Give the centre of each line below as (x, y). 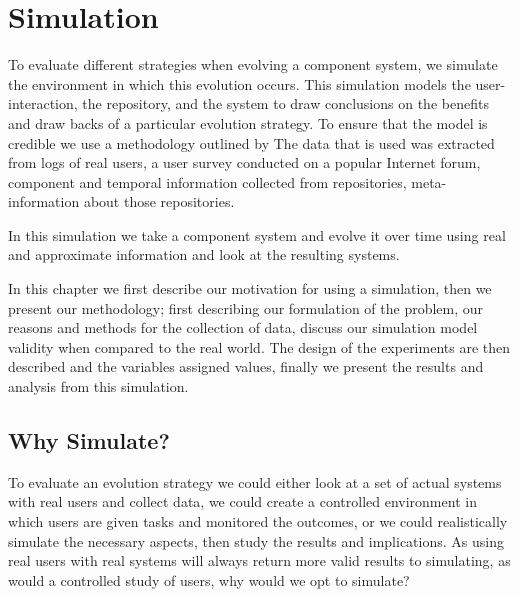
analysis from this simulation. (98, 386)
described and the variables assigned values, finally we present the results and (246, 366)
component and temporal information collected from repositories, (207, 181)
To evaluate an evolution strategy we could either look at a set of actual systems (255, 481)
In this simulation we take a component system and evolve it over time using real (257, 234)
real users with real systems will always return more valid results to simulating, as (259, 560)
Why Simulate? (89, 440)
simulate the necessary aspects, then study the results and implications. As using (256, 540)
